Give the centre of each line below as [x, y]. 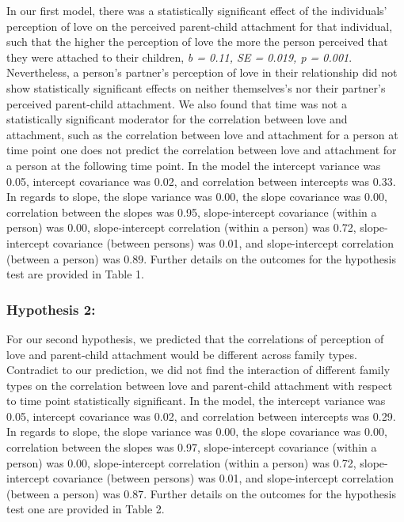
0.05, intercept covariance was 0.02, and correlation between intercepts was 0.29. [201, 416]
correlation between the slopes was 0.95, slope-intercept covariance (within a [192, 212]
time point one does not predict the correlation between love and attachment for [202, 150]
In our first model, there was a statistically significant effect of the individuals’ [197, 10]
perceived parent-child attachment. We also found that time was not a [177, 103]
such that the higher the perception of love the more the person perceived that [197, 42]
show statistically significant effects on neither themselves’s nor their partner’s [196, 87]
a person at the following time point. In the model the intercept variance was [194, 165]
